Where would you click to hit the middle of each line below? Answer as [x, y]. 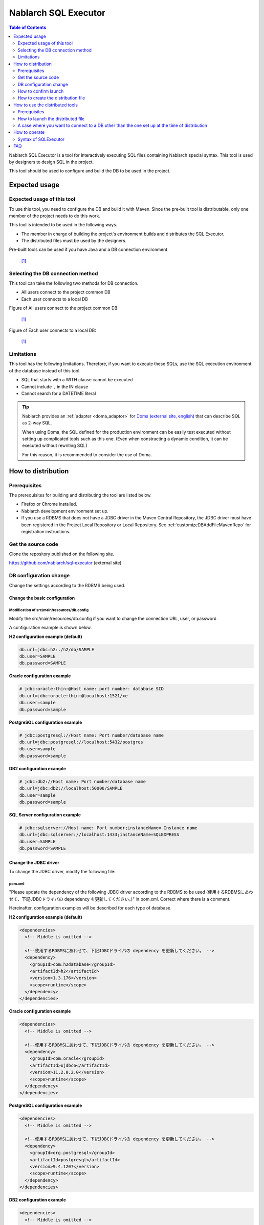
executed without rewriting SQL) [55, 445]
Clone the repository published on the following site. [62, 554]
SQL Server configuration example [45, 815]
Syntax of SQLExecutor [41, 139]
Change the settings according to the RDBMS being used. [67, 585]
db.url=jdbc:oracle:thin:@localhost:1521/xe [74, 696]
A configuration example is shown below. [50, 628]
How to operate [29, 132]
